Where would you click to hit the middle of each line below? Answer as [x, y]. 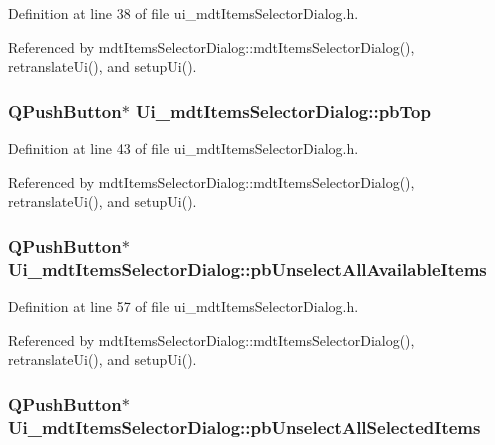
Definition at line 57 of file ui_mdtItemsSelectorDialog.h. [183, 305]
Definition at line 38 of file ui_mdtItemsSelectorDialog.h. [183, 13]
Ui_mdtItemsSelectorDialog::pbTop [283, 110]
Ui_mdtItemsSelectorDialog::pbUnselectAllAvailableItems [247, 268]
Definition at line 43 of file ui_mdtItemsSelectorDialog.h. [183, 148]
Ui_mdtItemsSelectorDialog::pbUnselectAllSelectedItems [244, 426]
